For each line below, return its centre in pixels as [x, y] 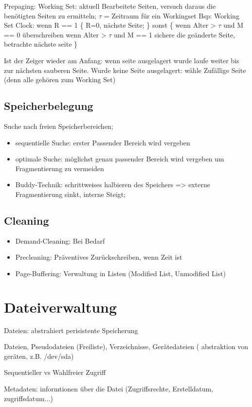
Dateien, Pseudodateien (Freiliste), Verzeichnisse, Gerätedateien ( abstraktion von [126, 346]
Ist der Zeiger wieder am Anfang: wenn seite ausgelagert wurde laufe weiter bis [122, 60]
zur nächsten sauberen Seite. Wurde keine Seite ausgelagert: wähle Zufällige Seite [125, 70]
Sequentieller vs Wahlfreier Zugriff [55, 372]
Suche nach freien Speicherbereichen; [59, 126]
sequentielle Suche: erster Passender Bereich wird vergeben [103, 142]
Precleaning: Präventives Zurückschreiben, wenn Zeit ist [99, 257]
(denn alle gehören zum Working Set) [60, 80]
